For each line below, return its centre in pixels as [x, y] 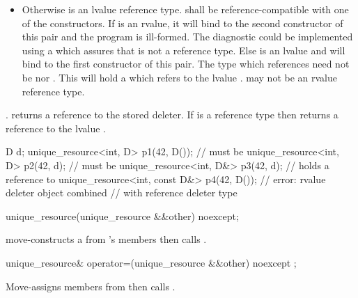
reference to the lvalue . [56, 128]
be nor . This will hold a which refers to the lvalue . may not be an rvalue [179, 77]
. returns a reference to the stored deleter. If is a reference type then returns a [172, 115]
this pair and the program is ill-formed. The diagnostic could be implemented [187, 37]
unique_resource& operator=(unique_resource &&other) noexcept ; [151, 262]
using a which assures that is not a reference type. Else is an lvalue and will [184, 50]
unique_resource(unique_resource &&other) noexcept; [122, 215]
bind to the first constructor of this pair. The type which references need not [186, 64]
